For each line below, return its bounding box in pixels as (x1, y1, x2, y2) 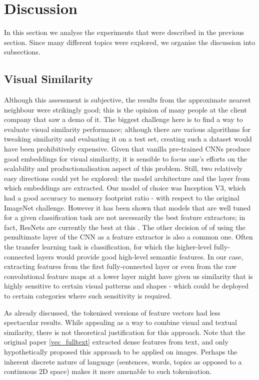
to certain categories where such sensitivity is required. (4, 290, 172, 300)
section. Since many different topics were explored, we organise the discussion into (4, 36, 255, 47)
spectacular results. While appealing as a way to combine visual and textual (4, 317, 237, 327)
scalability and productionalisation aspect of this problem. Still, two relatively (4, 163, 243, 173)
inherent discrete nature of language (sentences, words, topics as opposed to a (4, 356, 242, 366)
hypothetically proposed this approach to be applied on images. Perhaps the (4, 346, 237, 356)
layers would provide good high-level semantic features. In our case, (36, 251, 243, 261)
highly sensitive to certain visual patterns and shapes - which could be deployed (4, 280, 248, 291)
